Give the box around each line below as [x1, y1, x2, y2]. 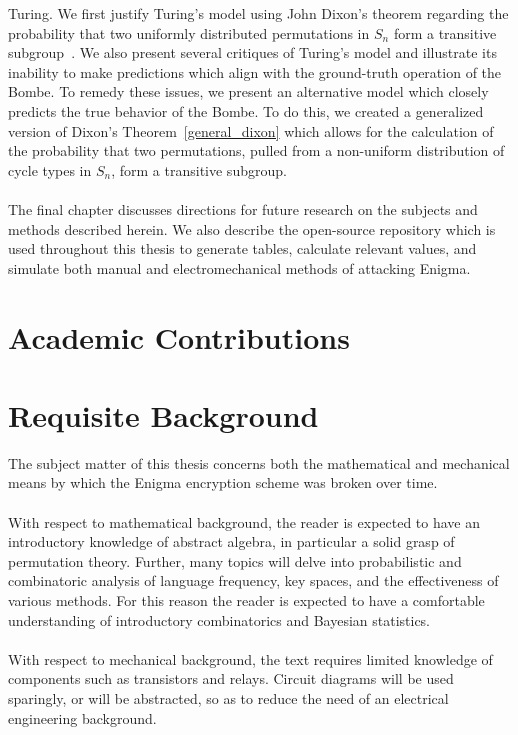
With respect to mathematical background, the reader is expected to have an [8, 511, 481, 532]
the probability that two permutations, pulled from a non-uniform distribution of [8, 140, 505, 161]
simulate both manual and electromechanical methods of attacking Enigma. [8, 257, 471, 278]
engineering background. [8, 707, 157, 728]
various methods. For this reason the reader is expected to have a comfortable [8, 589, 485, 610]
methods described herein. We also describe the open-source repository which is [8, 218, 496, 239]
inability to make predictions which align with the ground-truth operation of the [8, 61, 502, 82]
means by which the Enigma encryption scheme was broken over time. [8, 472, 438, 493]
